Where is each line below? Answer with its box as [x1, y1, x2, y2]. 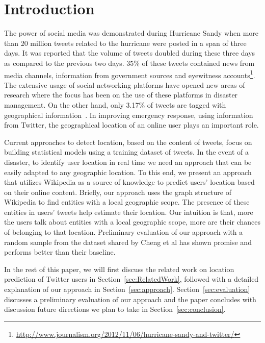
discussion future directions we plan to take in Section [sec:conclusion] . [4, 304, 226, 314]
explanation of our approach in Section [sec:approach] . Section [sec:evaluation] [4, 284, 250, 295]
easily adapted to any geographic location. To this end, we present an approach [4, 166, 252, 177]
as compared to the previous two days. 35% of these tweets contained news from [4, 57, 255, 68]
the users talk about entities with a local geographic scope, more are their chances [4, 216, 260, 227]
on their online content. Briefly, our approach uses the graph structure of [4, 186, 232, 197]
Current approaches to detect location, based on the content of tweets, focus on [4, 136, 252, 147]
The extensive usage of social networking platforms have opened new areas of [4, 79, 245, 90]
